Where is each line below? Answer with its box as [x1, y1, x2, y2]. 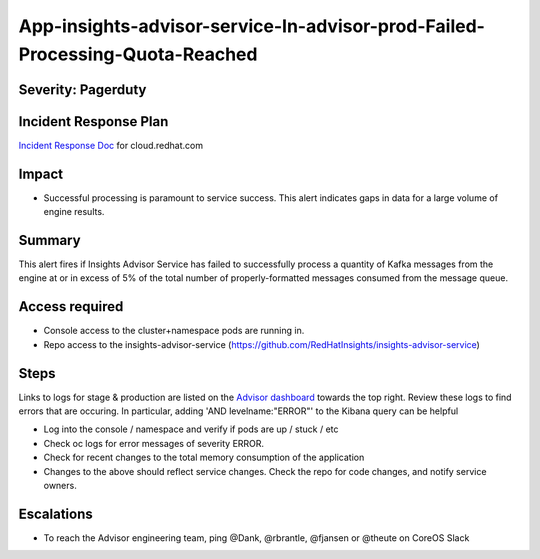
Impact [18, 165, 64, 182]
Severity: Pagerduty [18, 81, 147, 98]
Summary [18, 231, 81, 249]
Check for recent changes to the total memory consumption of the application [43, 451, 365, 464]
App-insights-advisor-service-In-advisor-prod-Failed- [18, 15, 485, 37]
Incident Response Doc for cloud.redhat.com [18, 139, 204, 151]
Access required [18, 298, 124, 315]
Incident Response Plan [18, 113, 169, 130]
